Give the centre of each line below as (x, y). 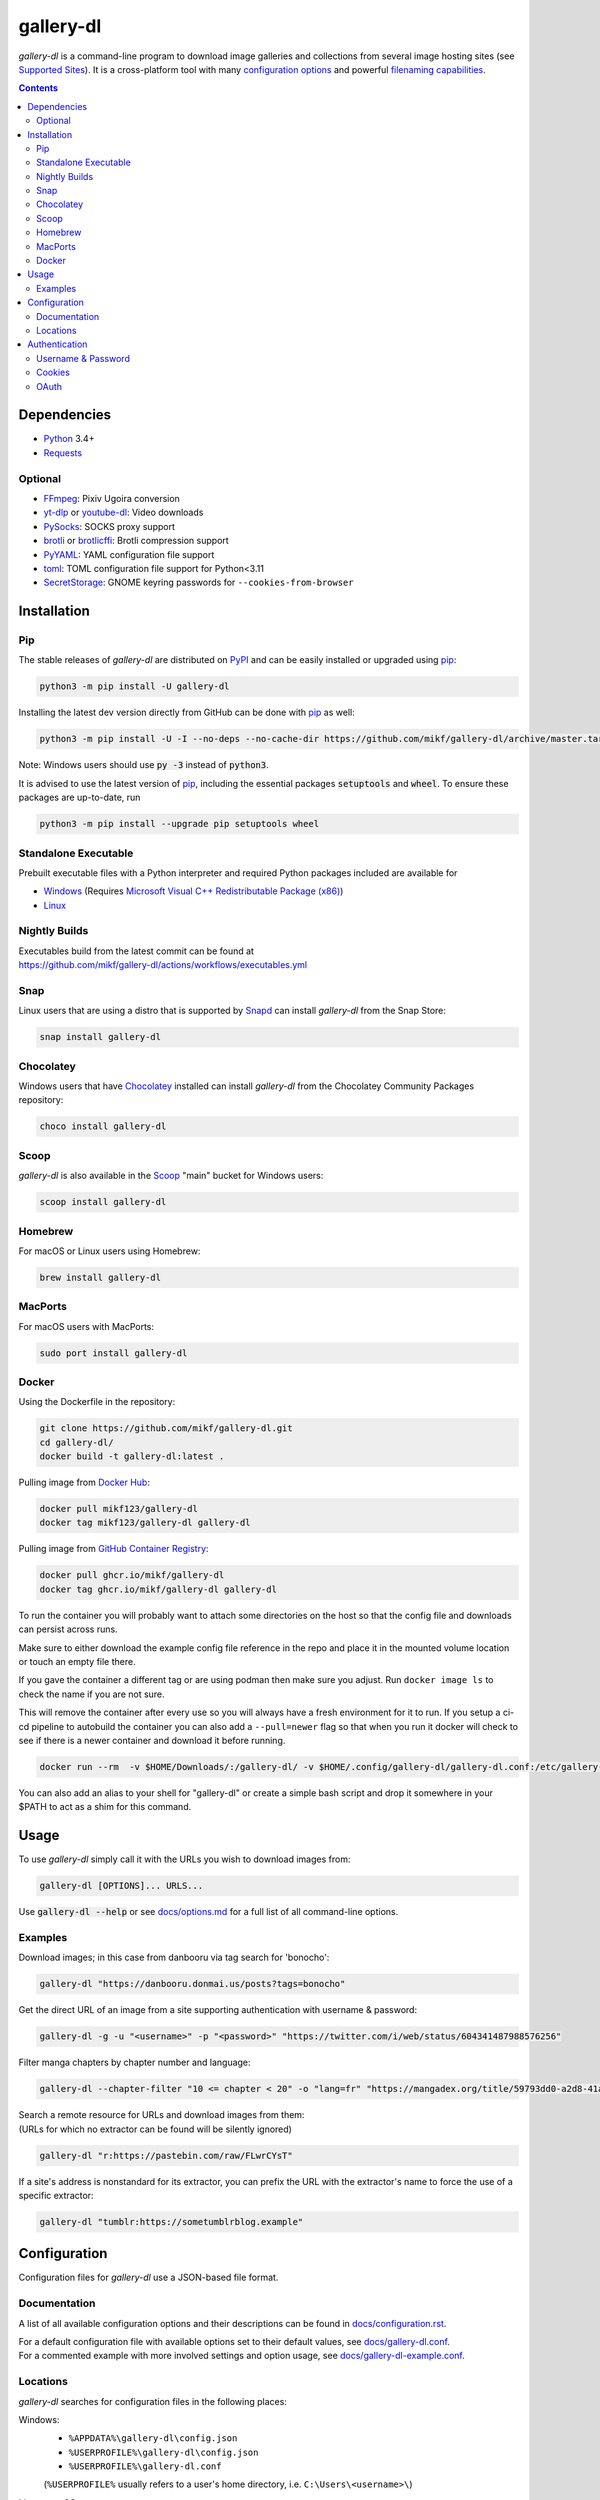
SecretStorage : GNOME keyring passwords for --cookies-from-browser (198, 582)
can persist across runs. (68, 1629)
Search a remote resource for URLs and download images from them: (161, 2115)
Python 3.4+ (69, 439)
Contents (38, 88)
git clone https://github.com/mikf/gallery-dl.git (166, 1428)
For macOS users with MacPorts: (86, 1326)
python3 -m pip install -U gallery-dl (134, 686)
